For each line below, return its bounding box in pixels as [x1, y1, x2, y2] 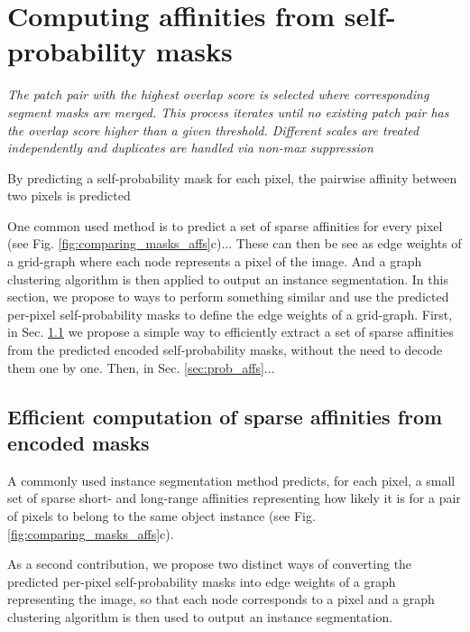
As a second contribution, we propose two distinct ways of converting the [7, 554, 412, 573]
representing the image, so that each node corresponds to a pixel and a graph [7, 590, 435, 609]
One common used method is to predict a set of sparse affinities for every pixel [7, 216, 443, 235]
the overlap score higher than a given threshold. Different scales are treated [7, 120, 419, 139]
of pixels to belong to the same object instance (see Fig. [7, 507, 316, 525]
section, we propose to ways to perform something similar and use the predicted [7, 287, 449, 306]
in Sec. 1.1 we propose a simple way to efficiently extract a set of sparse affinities [7, 322, 454, 341]
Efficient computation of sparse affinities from [7, 402, 443, 430]
